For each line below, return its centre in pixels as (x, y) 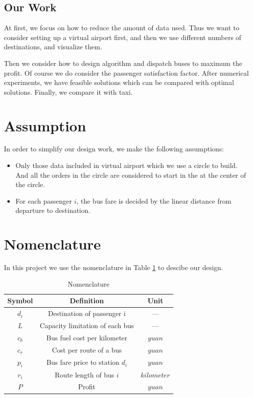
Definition (87, 301)
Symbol (20, 301)
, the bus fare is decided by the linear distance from (154, 200)
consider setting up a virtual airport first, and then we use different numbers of (123, 37)
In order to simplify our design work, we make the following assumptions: (114, 149)
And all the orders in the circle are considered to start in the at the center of (131, 175)
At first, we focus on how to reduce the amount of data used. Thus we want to (122, 28)
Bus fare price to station (83, 362)
